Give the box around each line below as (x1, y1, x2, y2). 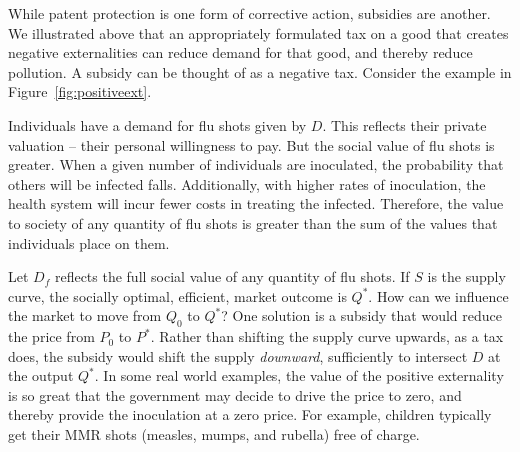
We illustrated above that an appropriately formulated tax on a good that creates (8, 22, 509, 43)
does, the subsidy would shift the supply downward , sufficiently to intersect (8, 345, 468, 366)
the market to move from (8, 305, 162, 326)
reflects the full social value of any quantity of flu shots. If (54, 266, 410, 287)
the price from (8, 326, 95, 347)
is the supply (427, 266, 506, 287)
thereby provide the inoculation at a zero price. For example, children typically (8, 404, 492, 425)
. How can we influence (368, 285, 509, 306)
